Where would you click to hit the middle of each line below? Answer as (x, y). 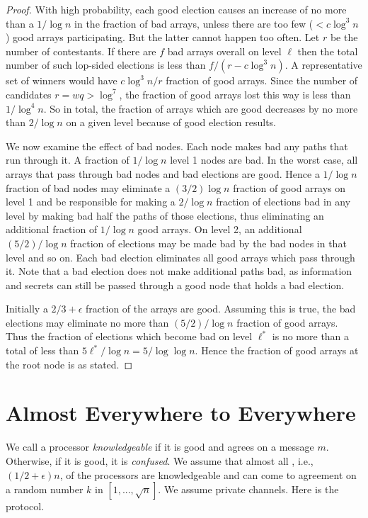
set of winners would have (62, 80)
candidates (29, 94)
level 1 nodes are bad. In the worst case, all (264, 160)
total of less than (42, 350)
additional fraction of (52, 229)
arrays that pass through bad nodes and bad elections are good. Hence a (163, 173)
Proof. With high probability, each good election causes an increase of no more (176, 9)
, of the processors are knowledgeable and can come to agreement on (208, 474)
